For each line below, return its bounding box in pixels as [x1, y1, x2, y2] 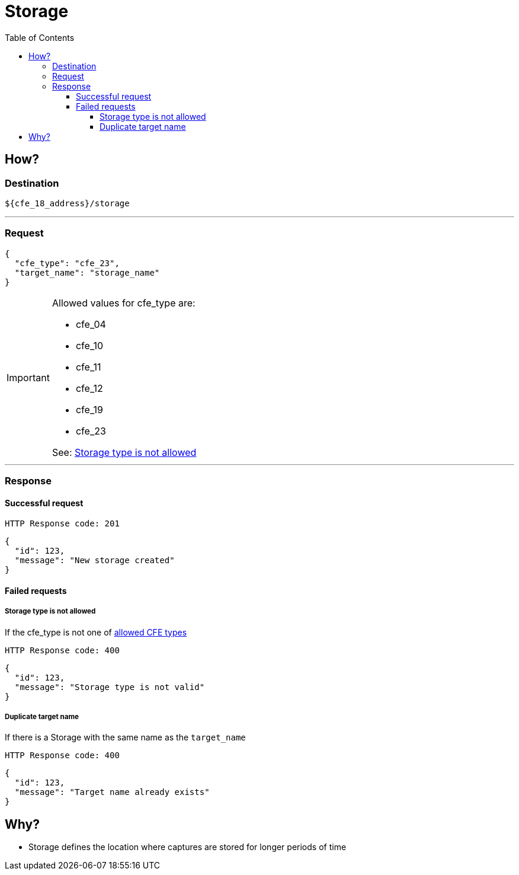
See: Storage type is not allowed [52, 446, 197, 458]
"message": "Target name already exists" [14, 787, 210, 797]
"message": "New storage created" [14, 555, 175, 566]
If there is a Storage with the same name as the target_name [5, 732, 246, 743]
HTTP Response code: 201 [5, 519, 120, 529]
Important [7, 371, 50, 384]
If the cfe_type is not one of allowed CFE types [5, 627, 187, 637]
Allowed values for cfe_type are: [52, 296, 196, 309]
